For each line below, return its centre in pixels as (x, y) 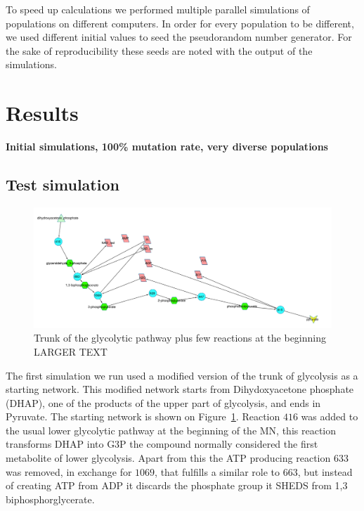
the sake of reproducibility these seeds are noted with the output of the (159, 50)
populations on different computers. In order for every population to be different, (180, 23)
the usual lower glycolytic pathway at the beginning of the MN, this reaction (171, 430)
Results (42, 113)
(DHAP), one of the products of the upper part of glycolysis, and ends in (163, 402)
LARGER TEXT (71, 351)
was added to (330, 416)
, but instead (325, 471)
